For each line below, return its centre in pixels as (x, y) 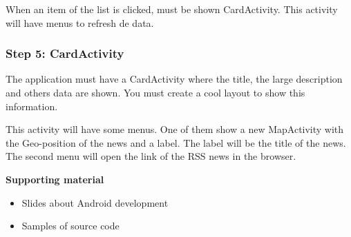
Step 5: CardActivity (65, 53)
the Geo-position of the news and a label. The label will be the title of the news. (176, 142)
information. (32, 106)
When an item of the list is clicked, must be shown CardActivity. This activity (172, 9)
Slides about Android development (95, 202)
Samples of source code (70, 226)
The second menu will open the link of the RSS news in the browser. (151, 156)
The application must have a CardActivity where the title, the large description (174, 79)
